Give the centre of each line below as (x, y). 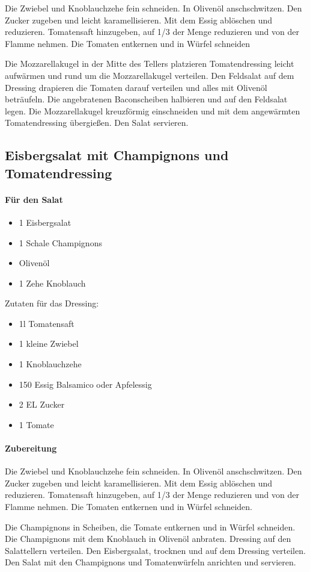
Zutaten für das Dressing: (52, 303)
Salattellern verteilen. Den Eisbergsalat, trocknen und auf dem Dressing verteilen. (155, 550)
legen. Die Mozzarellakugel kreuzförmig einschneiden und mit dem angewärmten (153, 110)
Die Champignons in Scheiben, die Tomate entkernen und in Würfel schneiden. (150, 527)
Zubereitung (31, 448)
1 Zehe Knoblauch (52, 283)
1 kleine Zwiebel (49, 344)
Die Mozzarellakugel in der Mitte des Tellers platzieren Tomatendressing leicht (150, 64)
